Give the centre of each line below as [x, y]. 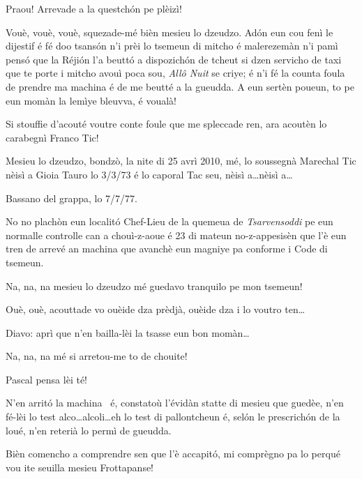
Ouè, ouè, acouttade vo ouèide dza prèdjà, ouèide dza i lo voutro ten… [156, 309]
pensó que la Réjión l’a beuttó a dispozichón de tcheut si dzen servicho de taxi [174, 59]
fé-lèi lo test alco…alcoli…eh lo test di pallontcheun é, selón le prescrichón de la [173, 417]
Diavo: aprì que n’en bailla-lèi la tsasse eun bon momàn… [128, 332]
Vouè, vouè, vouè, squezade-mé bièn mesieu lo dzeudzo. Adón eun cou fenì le [169, 32]
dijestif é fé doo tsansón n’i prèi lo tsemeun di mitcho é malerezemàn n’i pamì [172, 46]
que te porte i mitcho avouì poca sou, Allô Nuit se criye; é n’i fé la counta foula [175, 73]
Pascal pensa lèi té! [46, 379]
